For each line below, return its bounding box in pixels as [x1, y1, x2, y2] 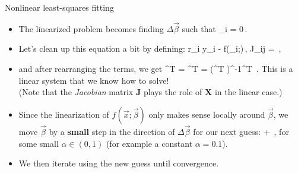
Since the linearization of [18, 108, 109, 120]
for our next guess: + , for [193, 125, 289, 137]
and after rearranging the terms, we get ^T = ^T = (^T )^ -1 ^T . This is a [18, 62, 293, 74]
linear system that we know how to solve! [18, 74, 169, 86]
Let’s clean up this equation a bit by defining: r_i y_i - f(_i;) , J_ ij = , [18, 42, 281, 55]
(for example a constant [106, 137, 193, 149]
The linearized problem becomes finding [18, 22, 164, 34]
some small [18, 137, 59, 149]
